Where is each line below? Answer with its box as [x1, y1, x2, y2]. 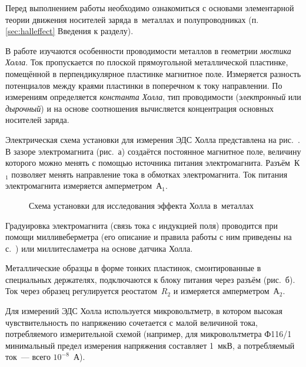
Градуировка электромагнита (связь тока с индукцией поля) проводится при [5, 219, 278, 231]
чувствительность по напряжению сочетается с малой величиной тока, [5, 316, 258, 328]
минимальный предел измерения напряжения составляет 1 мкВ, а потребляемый [5, 339, 295, 351]
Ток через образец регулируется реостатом [5, 285, 157, 297]
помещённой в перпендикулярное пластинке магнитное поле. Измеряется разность [5, 67, 301, 79]
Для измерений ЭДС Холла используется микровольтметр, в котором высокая [5, 305, 282, 317]
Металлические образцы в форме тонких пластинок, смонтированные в [5, 262, 261, 274]
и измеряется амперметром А [173, 285, 280, 297]
